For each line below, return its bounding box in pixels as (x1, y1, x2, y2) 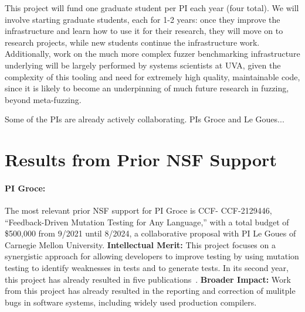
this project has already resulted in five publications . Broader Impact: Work (5, 273, 291, 285)
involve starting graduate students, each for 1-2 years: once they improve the (5, 13, 280, 25)
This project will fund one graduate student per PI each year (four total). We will (5, 2, 299, 13)
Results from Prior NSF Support (5, 148, 277, 172)
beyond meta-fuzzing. (5, 93, 82, 105)
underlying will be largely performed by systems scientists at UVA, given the (5, 59, 281, 71)
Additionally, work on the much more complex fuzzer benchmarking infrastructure (5, 47, 300, 60)
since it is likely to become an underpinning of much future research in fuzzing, (5, 82, 289, 94)
